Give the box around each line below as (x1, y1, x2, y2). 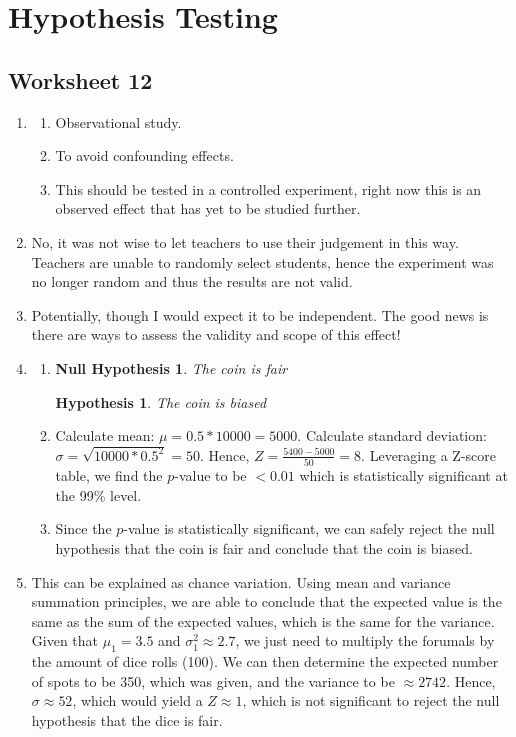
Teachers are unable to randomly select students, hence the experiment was (31, 251, 494, 272)
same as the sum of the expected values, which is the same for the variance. (31, 610, 495, 631)
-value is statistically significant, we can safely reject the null (123, 518, 495, 539)
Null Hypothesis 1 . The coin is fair (55, 357, 288, 378)
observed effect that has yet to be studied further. (55, 198, 361, 219)
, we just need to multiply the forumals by (235, 630, 495, 651)
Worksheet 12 (8, 64, 153, 95)
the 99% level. (55, 484, 142, 505)
